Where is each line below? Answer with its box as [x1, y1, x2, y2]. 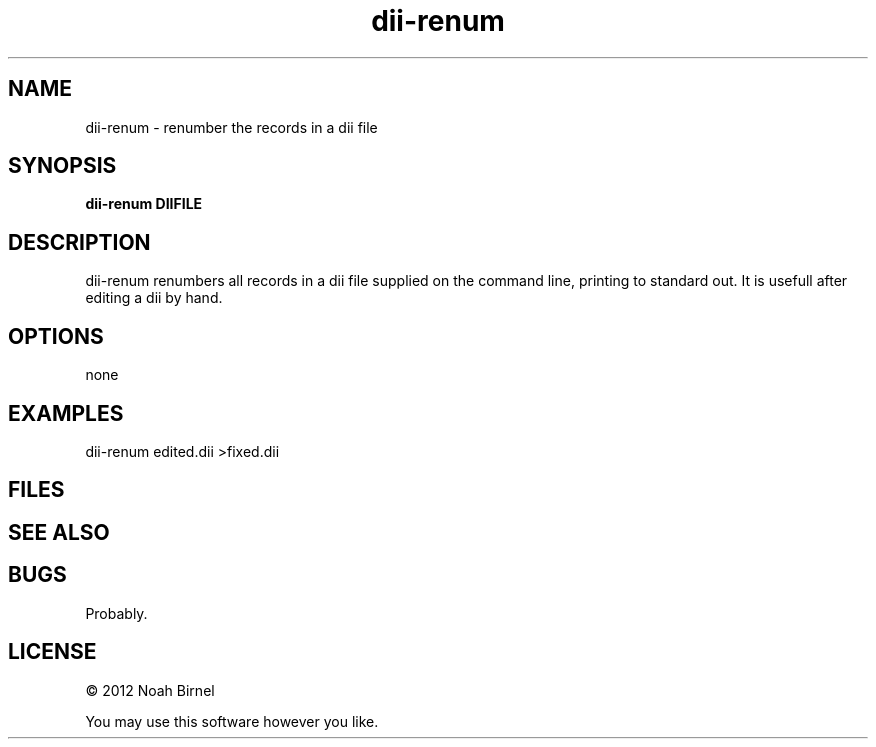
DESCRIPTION [8, 229, 151, 255]
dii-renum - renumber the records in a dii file [85, 118, 378, 136]
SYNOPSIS [8, 153, 117, 179]
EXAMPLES [8, 400, 124, 426]
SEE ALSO [8, 519, 110, 545]
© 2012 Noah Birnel [85, 681, 215, 699]
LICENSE [8, 639, 97, 665]
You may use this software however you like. [85, 712, 379, 730]
